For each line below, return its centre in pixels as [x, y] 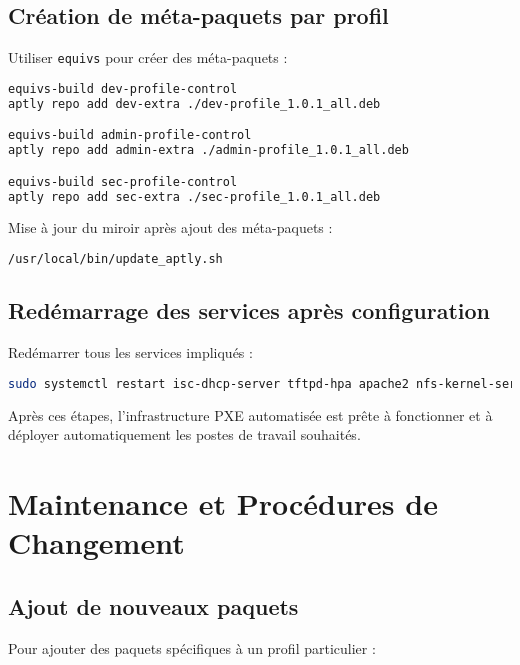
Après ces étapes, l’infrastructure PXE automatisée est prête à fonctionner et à [250, 414]
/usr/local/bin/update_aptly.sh [115, 259]
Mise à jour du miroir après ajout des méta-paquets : [170, 227]
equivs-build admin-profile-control [130, 135]
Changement [96, 542]
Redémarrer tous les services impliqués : [130, 352]
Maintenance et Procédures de [223, 502]
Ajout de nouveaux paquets [153, 605]
